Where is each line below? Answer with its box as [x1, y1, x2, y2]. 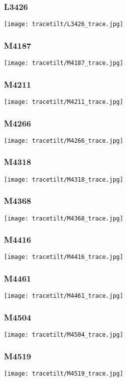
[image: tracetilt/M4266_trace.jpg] [4, 137, 124, 144]
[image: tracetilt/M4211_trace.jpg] [4, 98, 124, 105]
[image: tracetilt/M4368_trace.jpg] [4, 215, 124, 222]
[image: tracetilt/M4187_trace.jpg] [4, 60, 124, 67]
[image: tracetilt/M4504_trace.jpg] [4, 331, 124, 339]
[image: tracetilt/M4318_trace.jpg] [4, 176, 124, 183]
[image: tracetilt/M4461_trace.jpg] [4, 292, 124, 300]
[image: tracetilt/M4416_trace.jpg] [4, 254, 124, 261]
